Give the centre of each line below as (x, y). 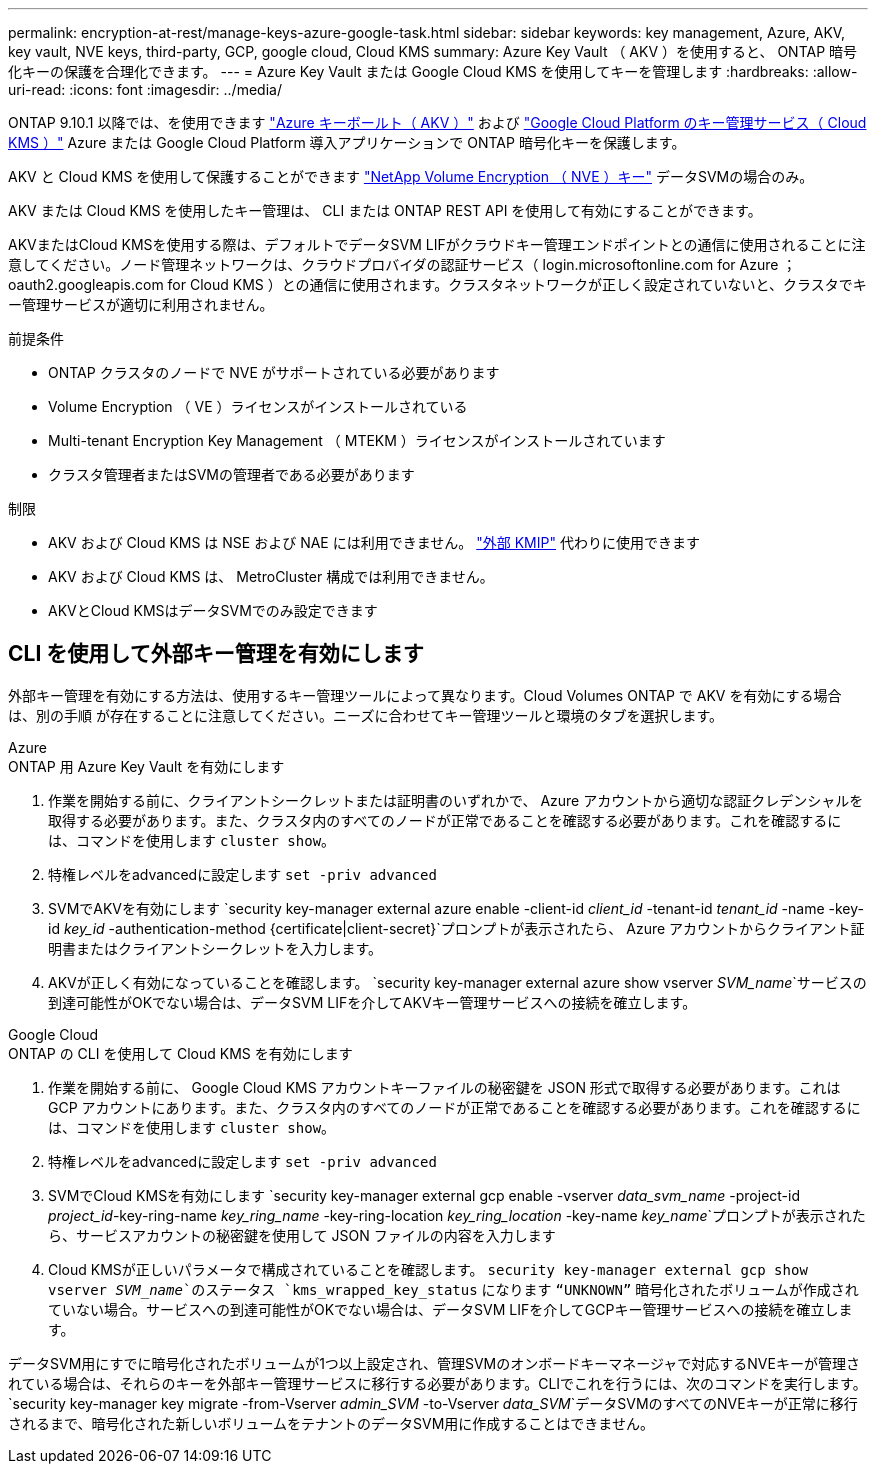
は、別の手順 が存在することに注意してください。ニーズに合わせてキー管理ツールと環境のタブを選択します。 (365, 715)
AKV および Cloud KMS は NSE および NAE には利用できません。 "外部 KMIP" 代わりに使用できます (374, 542)
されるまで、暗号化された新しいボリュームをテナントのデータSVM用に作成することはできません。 (331, 1423)
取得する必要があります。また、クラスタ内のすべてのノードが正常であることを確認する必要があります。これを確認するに (445, 820)
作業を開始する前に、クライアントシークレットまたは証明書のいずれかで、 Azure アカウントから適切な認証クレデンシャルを (456, 800)
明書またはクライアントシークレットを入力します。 (215, 948)
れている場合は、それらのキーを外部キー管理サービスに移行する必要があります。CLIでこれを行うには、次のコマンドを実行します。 (437, 1383)
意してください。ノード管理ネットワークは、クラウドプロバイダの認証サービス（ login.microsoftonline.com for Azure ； (402, 264)
